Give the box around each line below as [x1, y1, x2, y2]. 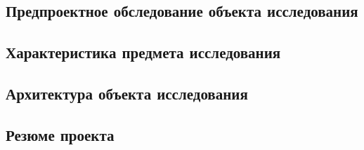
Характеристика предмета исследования [6, 41, 281, 63]
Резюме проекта [6, 123, 115, 145]
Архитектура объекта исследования [6, 82, 248, 104]
